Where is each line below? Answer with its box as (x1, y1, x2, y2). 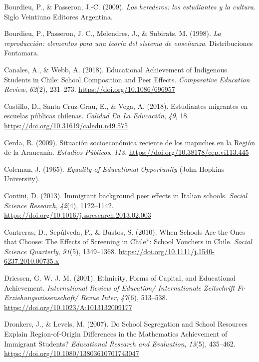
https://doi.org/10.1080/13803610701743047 (4, 348, 139, 359)
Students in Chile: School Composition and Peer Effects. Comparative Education (4, 74, 250, 84)
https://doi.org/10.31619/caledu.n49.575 (4, 120, 128, 130)
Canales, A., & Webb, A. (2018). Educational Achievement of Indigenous (4, 64, 227, 74)
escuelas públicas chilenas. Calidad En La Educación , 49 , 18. (4, 110, 189, 121)
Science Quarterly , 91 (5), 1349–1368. (4, 246, 117, 256)
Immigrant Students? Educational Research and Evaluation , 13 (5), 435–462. (4, 338, 236, 349)
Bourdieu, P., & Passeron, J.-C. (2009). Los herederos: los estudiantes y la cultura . (4, 1, 256, 11)
